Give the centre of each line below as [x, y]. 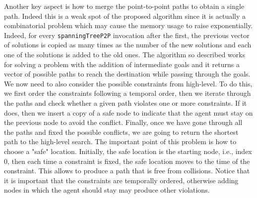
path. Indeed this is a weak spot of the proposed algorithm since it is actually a [125, 16]
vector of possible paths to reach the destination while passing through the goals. [127, 74]
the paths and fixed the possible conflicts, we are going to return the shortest [121, 132]
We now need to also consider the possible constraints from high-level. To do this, [128, 83]
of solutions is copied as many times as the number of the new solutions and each [128, 45]
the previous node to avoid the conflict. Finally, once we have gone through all [123, 122]
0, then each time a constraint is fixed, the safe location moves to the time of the [127, 161]
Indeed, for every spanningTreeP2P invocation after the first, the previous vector [127, 35]
